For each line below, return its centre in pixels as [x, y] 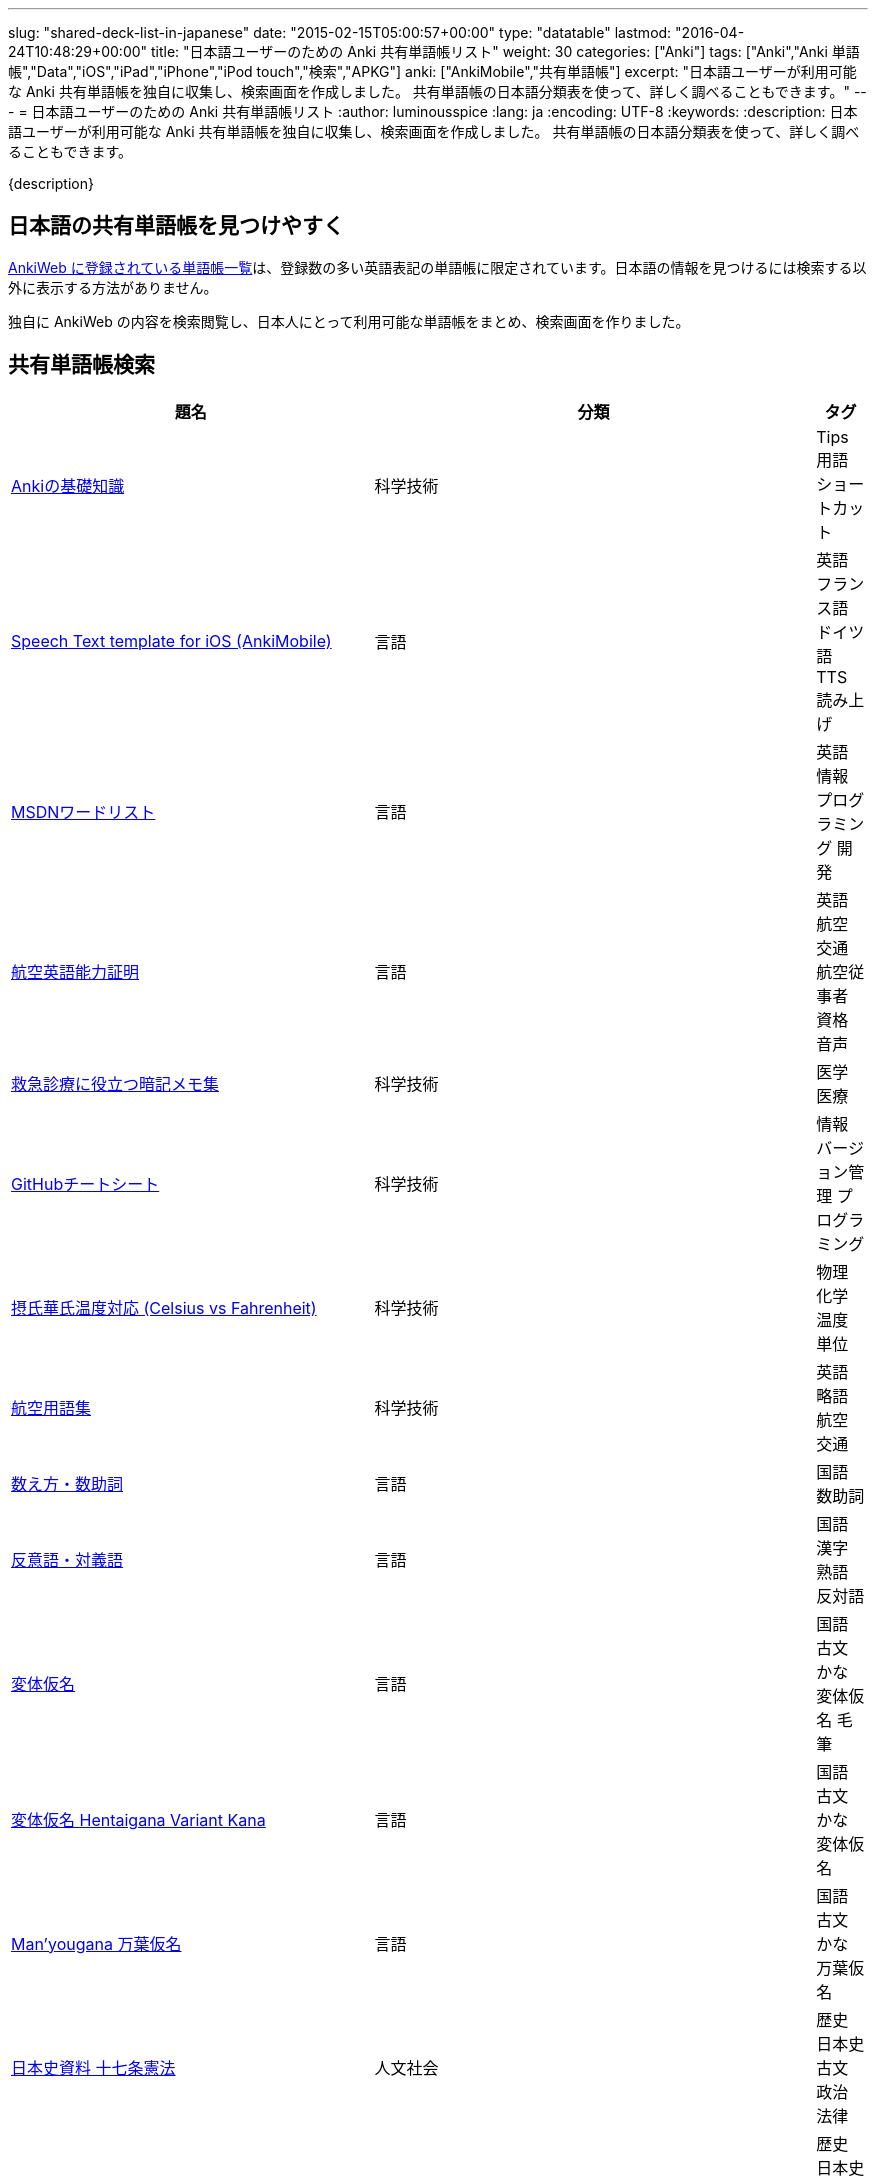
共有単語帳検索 [81, 365]
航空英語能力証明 [75, 971]
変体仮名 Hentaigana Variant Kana [138, 1819]
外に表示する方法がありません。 [113, 287]
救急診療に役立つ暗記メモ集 [115, 1083]
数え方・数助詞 [67, 1483]
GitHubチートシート [85, 1183]
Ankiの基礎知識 [68, 485]
